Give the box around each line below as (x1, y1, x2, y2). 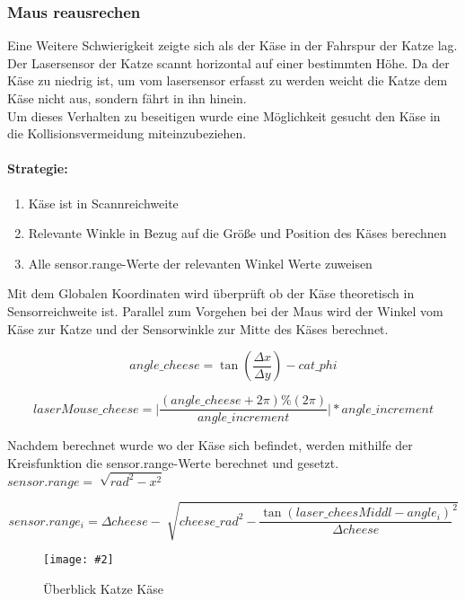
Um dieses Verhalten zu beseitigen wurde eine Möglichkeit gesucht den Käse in (7, 106, 441, 125)
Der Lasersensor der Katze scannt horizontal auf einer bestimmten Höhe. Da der (7, 53, 450, 72)
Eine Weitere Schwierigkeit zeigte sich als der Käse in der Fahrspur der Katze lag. (7, 36, 458, 55)
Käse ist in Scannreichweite (28, 193, 179, 212)
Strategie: (7, 159, 68, 178)
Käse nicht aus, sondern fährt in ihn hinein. (7, 89, 247, 107)
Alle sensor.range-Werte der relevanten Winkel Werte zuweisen (28, 253, 373, 272)
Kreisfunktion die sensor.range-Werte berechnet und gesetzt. (7, 453, 339, 472)
